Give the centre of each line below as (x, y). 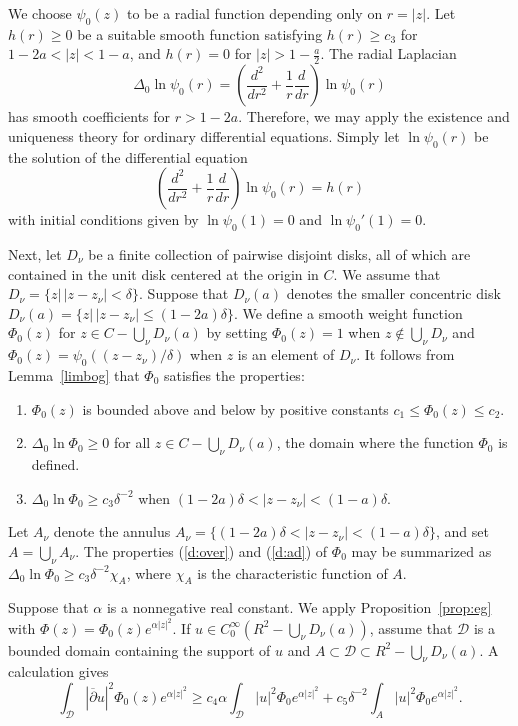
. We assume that (387, 273)
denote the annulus (112, 531)
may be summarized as (421, 550)
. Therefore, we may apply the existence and (374, 116)
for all (132, 442)
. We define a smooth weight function (348, 312)
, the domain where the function (375, 442)
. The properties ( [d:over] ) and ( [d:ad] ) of (201, 550)
